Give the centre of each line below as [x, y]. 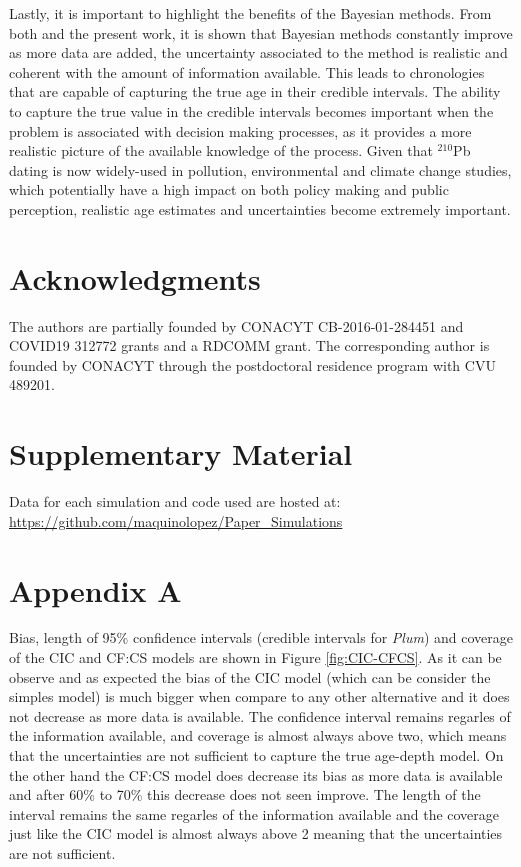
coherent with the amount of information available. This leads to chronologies [247, 71]
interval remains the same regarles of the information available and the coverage [254, 813]
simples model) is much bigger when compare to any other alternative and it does [259, 696]
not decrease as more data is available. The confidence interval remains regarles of [260, 715]
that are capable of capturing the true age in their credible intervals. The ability [255, 91]
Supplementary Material [181, 453]
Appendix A [95, 589]
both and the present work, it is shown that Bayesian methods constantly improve [261, 32]
